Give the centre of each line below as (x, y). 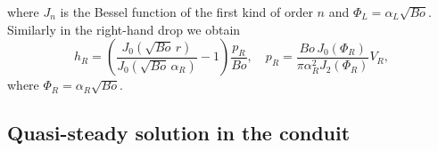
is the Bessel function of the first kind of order (186, 12)
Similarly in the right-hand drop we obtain (124, 29)
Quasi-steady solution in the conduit (179, 133)
